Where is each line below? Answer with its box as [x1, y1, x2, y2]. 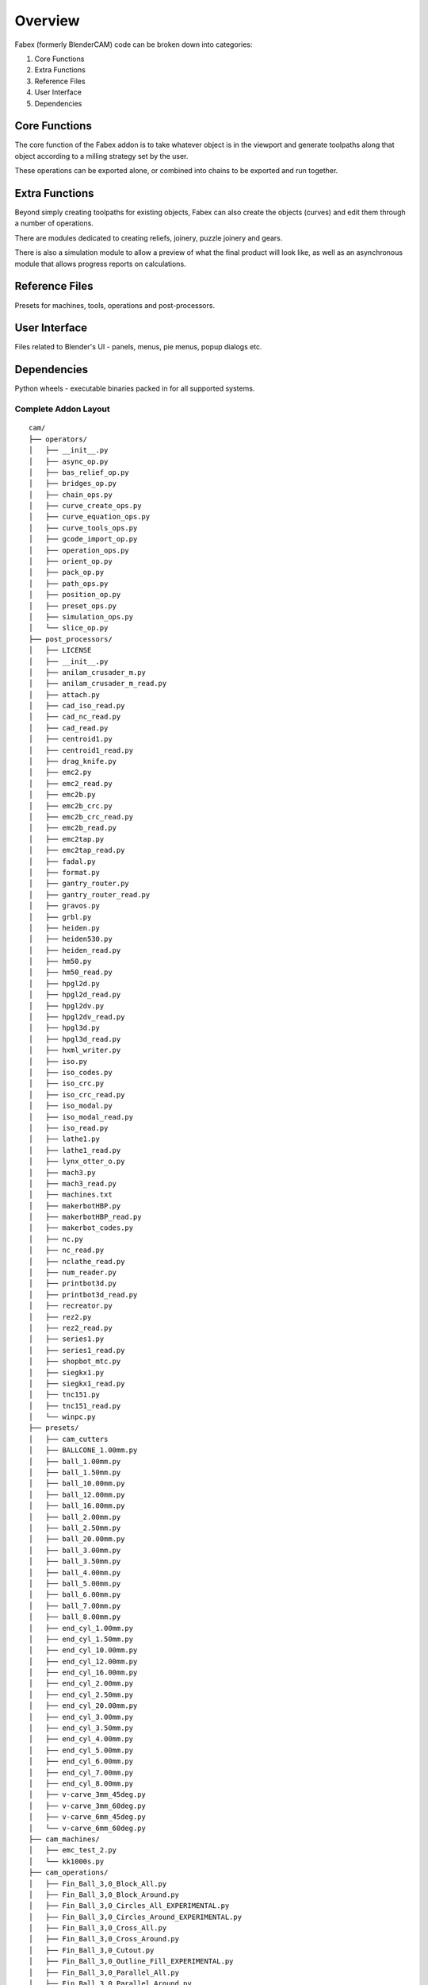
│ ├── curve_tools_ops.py [29, 523, 138, 532]
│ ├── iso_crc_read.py [29, 1090, 125, 1099]
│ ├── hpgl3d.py [29, 1023, 101, 1032]
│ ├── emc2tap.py [29, 834, 105, 843]
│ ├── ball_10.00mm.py [29, 1479, 125, 1488]
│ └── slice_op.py [29, 623, 109, 633]
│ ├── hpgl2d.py [29, 979, 101, 988]
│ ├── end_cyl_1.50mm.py [29, 1634, 134, 1644]
